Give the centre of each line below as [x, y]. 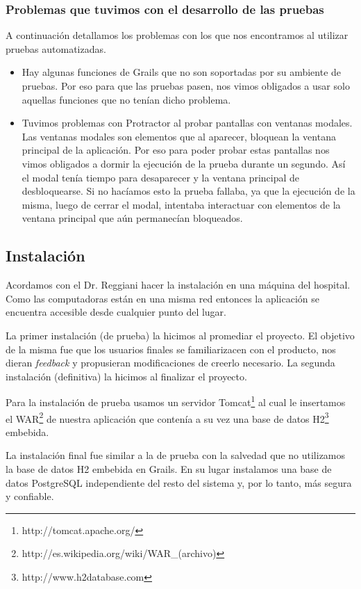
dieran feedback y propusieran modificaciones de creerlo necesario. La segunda [170, 363]
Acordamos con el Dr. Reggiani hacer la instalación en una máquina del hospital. [178, 285]
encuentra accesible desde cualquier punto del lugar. [116, 312]
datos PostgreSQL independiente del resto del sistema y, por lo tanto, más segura [179, 482]
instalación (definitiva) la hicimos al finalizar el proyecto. [126, 376]
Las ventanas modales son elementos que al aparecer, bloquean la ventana [179, 136]
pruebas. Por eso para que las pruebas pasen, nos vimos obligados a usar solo [186, 86]
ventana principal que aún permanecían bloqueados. [132, 218]
